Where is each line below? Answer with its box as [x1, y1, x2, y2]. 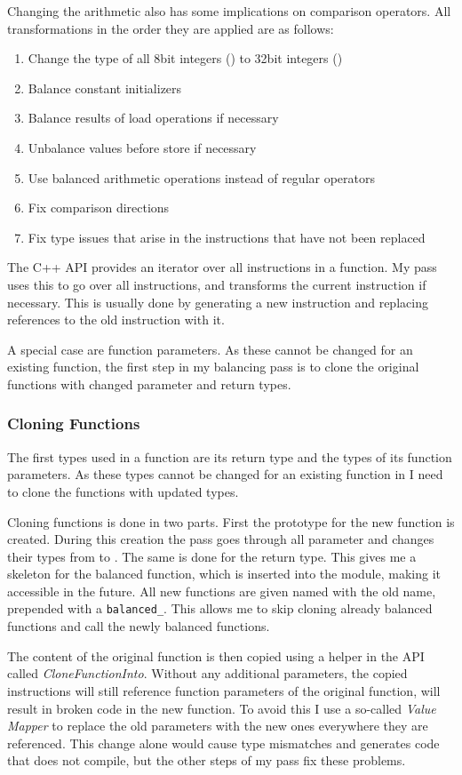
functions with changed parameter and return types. [7, 374, 291, 393]
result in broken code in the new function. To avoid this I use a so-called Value [7, 699, 436, 717]
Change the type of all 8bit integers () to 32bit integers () [28, 49, 343, 68]
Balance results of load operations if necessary [28, 108, 279, 127]
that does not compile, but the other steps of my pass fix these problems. [7, 751, 406, 770]
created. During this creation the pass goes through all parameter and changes [7, 530, 434, 548]
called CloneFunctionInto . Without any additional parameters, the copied [7, 664, 408, 683]
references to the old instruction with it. [7, 310, 225, 329]
